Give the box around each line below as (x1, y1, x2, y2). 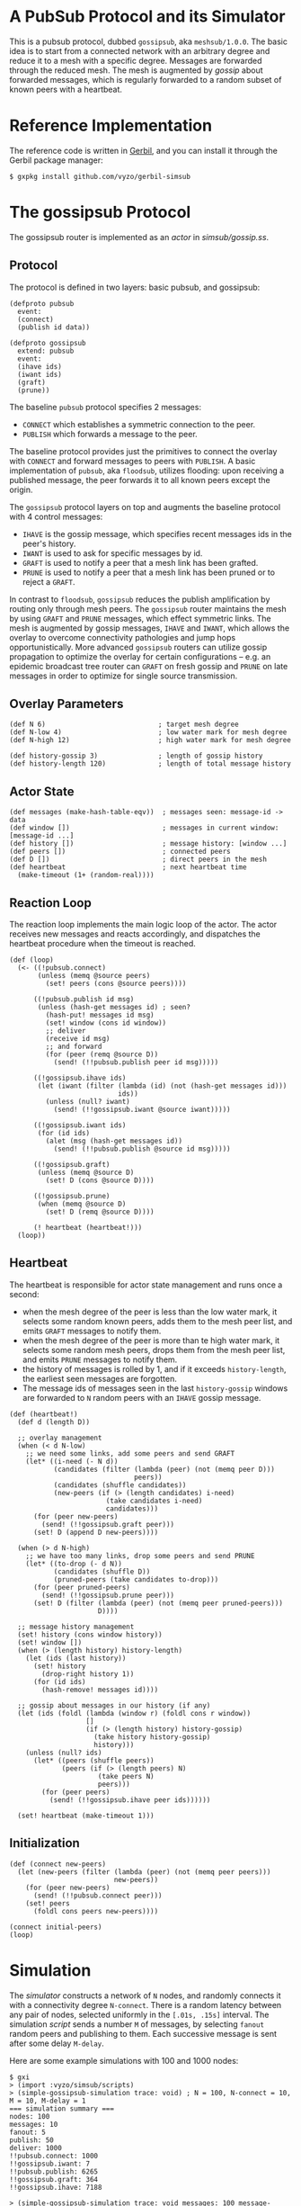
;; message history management (17, 1622, 135, 1631)
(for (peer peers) (41, 1788, 111, 1797)
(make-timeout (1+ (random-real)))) (17, 871, 155, 880)
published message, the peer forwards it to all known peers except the (9, 474, 271, 485)
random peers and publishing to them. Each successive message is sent (9, 2028, 277, 2039)
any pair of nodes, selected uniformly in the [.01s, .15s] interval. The (9, 2009, 270, 2020)
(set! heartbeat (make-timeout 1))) (17, 1811, 155, 1820)
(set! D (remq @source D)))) (45, 1207, 155, 1216)
